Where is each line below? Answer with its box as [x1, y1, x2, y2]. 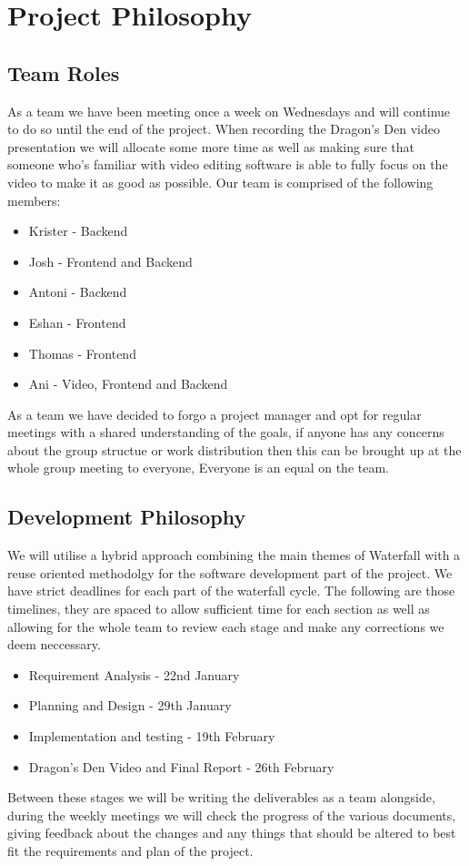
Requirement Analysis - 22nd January [28, 665, 240, 684]
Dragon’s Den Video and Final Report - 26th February [28, 757, 334, 776]
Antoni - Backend [28, 282, 127, 301]
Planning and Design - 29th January [28, 696, 232, 715]
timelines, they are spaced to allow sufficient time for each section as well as [7, 599, 430, 618]
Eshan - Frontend [28, 312, 126, 331]
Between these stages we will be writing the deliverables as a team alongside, [7, 788, 435, 807]
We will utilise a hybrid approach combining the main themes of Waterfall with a [7, 545, 461, 565]
